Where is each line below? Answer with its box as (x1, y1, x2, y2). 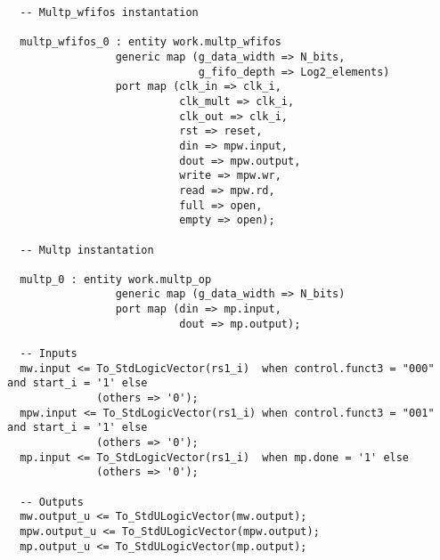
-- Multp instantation (20, 243, 154, 256)
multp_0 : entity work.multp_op (20, 272, 212, 286)
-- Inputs (20, 347, 77, 361)
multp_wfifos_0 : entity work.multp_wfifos (20, 36, 281, 49)
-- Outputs (20, 495, 84, 508)
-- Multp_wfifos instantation (20, 6, 199, 19)
